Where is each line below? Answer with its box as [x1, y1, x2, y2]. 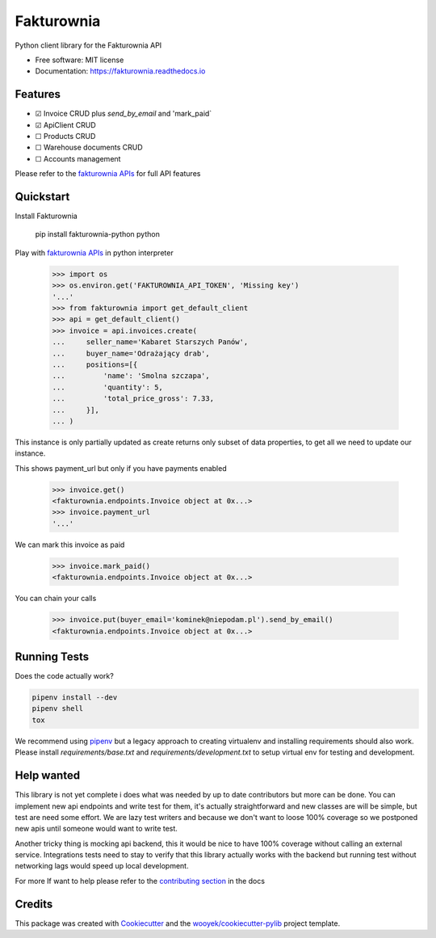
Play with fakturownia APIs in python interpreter [15, 247, 174, 258]
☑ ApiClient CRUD [35, 120, 96, 129]
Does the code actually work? [15, 671, 115, 681]
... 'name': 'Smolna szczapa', [52, 372, 210, 381]
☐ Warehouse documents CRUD [35, 142, 143, 153]
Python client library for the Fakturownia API [15, 40, 162, 50]
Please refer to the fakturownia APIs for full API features [15, 169, 201, 179]
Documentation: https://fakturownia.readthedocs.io [35, 66, 206, 76]
